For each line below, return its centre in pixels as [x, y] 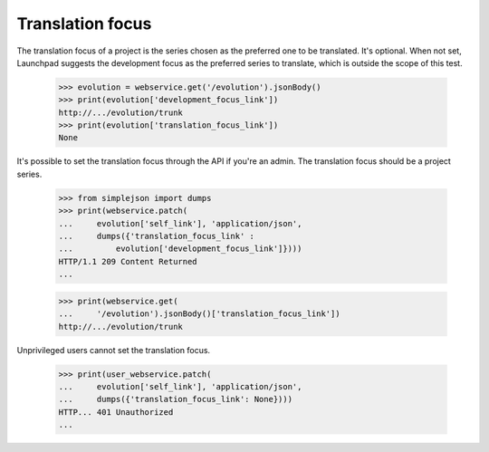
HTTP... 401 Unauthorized [116, 412]
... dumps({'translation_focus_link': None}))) [176, 399]
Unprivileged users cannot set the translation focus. [114, 350]
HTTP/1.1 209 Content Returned [128, 261]
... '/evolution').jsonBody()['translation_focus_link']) [199, 314]
